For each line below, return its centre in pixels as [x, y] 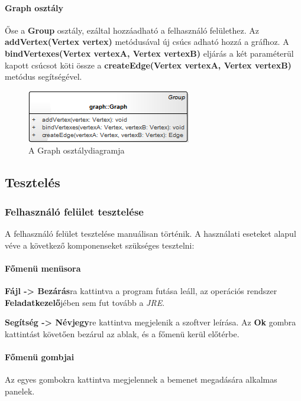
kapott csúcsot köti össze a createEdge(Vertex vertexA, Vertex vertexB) [148, 65]
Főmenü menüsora [43, 268]
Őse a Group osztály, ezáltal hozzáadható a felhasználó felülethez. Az [132, 30]
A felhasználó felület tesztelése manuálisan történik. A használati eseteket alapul [150, 233]
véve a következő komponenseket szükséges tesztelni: [100, 245]
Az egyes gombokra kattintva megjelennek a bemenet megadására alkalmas [141, 379]
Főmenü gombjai [40, 356]
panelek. [20, 391]
